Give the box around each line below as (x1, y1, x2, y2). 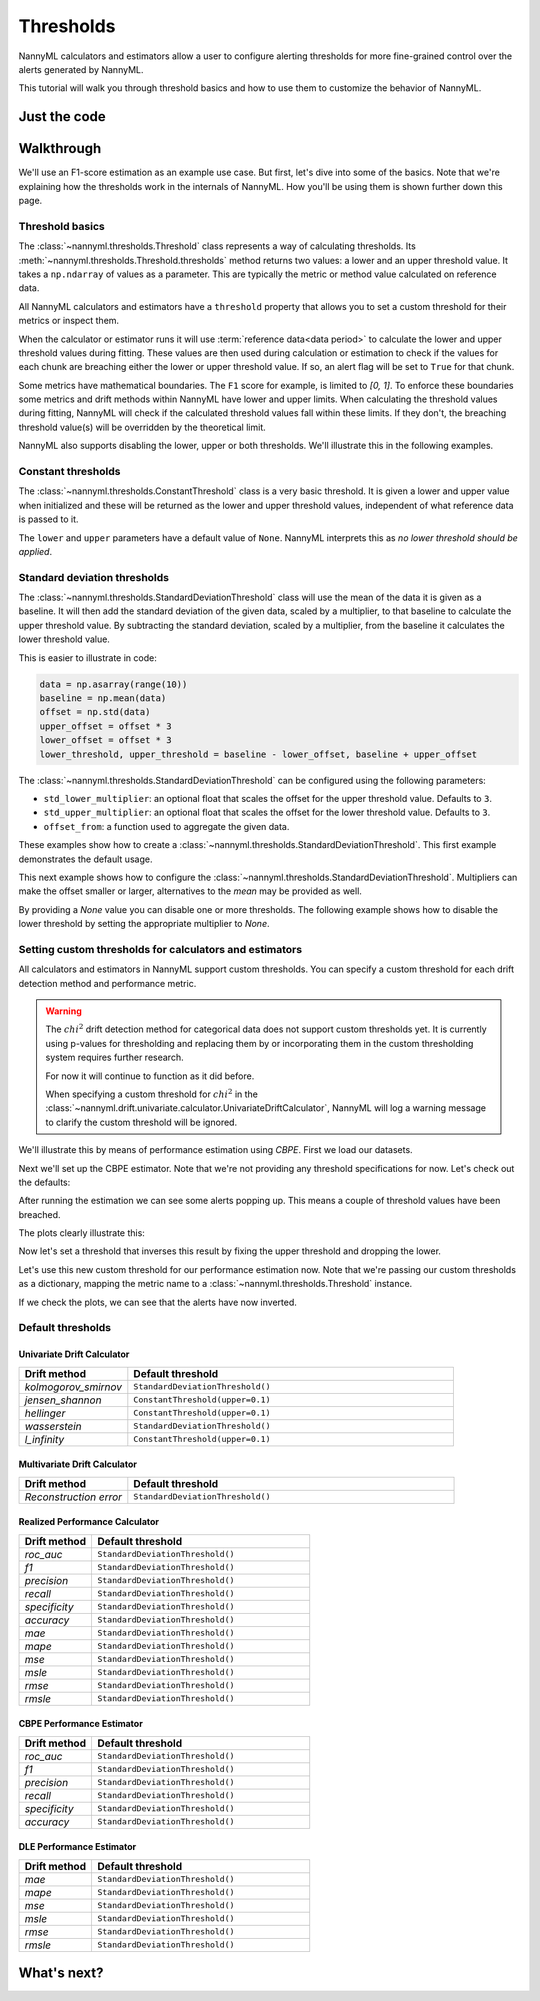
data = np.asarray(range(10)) (39, 678, 188, 690)
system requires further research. (45, 1051, 184, 1064)
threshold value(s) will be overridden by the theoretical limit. (18, 421, 266, 433)
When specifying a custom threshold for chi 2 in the (45, 1087, 259, 1100)
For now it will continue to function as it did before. (45, 1070, 255, 1082)
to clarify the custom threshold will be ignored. (45, 1116, 238, 1128)
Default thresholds (18, 1321, 112, 1335)
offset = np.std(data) (39, 706, 151, 718)
